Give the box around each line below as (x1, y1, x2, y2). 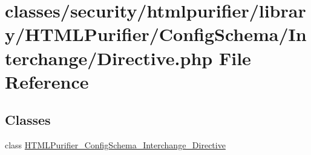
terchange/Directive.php (5, 45, 213, 70)
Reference (5, 69, 89, 93)
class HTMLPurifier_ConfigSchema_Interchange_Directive (5, 139, 226, 151)
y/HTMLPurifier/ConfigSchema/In (5, 22, 307, 46)
